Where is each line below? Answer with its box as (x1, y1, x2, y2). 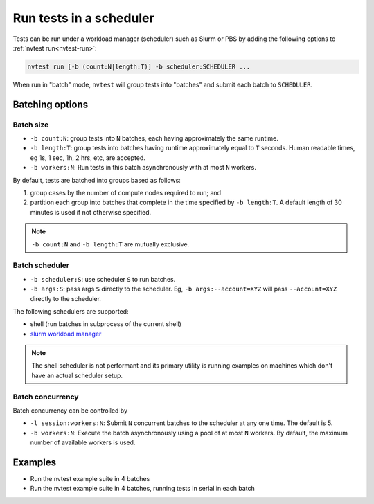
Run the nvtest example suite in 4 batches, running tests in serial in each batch (30, 485, 256, 493)
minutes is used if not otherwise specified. (30, 208, 152, 216)
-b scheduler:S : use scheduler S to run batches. (30, 275, 176, 283)
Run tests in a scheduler (12, 10, 155, 26)
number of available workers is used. (30, 438, 136, 447)
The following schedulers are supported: (12, 307, 129, 315)
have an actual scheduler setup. (31, 371, 123, 379)
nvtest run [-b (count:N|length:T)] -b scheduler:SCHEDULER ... (27, 62, 251, 71)
